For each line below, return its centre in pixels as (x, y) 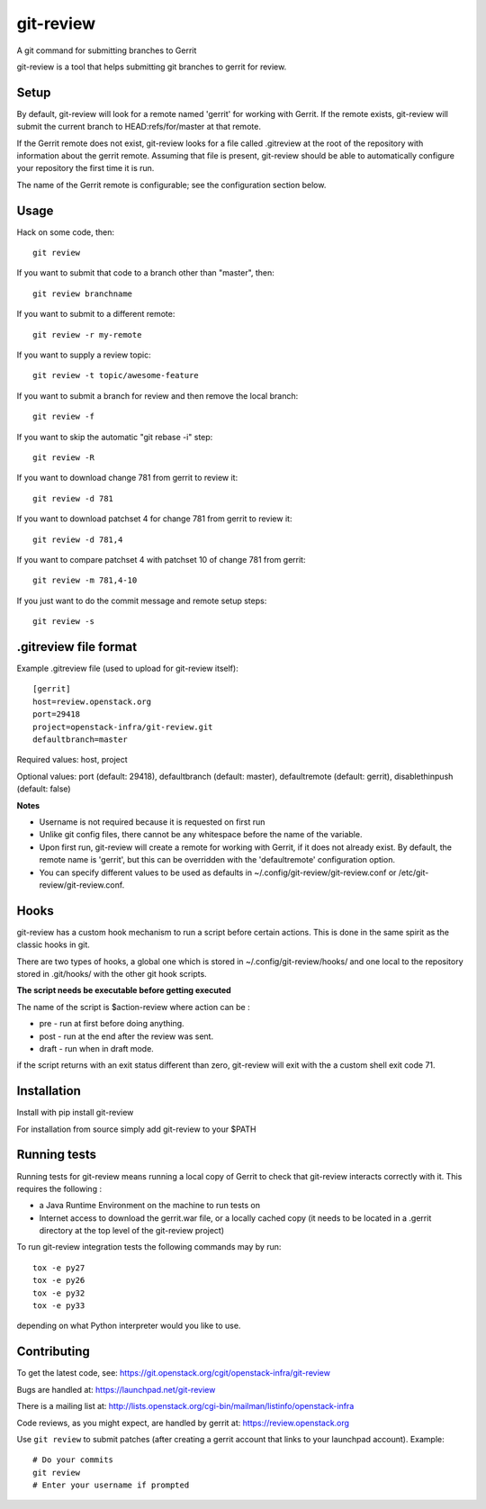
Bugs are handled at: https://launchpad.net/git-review (116, 1389)
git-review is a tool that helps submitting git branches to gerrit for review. (152, 67)
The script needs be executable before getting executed (124, 990)
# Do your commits (73, 1460)
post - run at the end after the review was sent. (126, 1036)
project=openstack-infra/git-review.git (123, 727)
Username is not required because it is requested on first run (152, 822)
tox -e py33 (59, 1306)
